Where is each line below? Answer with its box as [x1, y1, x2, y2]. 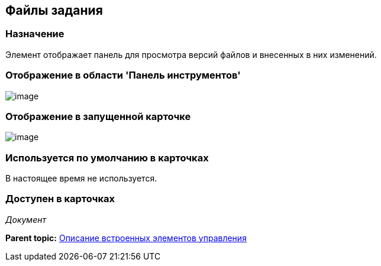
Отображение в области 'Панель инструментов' [5, 69, 241, 82]
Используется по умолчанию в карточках [5, 151, 209, 164]
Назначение [5, 28, 64, 40]
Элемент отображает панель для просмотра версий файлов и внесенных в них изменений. [5, 49, 377, 60]
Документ [5, 214, 46, 225]
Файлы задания [5, 3, 103, 18]
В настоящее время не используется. [5, 173, 157, 184]
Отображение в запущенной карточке [5, 110, 191, 122]
